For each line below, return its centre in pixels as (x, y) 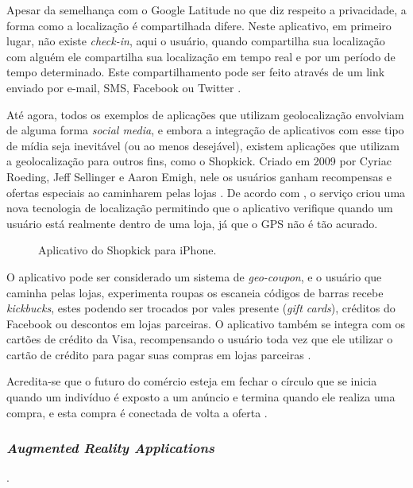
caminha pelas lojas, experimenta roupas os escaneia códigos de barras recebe (195, 292)
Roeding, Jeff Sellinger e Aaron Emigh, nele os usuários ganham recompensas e (199, 176)
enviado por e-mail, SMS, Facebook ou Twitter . (124, 87)
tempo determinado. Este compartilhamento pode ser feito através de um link (196, 72)
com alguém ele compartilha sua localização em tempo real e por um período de (201, 56)
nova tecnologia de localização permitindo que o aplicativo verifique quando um (200, 208)
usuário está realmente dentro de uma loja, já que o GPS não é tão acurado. (192, 223)
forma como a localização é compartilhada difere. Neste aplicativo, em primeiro (199, 25)
